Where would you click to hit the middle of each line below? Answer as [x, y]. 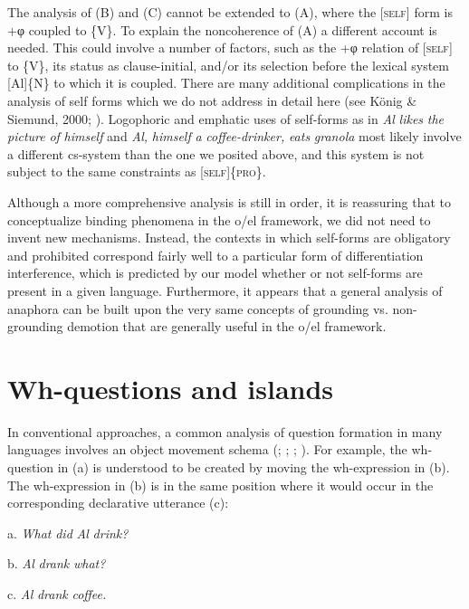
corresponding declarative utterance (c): [118, 503]
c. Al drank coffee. [57, 593]
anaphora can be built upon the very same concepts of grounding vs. [198, 308]
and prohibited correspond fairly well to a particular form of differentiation [215, 255]
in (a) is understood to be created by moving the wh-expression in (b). [254, 467]
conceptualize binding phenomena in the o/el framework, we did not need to [219, 219]
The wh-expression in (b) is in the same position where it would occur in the [220, 485]
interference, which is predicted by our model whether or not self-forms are [215, 273]
